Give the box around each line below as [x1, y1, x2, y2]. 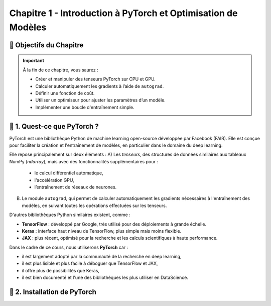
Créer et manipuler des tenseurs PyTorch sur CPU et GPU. [35, 76, 156, 82]
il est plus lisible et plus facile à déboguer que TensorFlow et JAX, [22, 260, 158, 266]
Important [23, 58, 45, 64]
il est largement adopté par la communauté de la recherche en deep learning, [22, 254, 182, 260]
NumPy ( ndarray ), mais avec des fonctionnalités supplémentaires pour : [9, 158, 158, 164]
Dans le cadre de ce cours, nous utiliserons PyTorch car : [9, 244, 128, 250]
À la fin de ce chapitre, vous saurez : [23, 67, 99, 73]
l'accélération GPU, [34, 177, 75, 183]
